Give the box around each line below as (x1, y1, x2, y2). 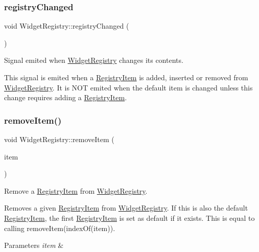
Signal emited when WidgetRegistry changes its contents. (4, 55, 183, 65)
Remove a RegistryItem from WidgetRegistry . (4, 185, 148, 196)
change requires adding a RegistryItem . (4, 92, 127, 103)
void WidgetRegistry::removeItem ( (4, 134, 114, 144)
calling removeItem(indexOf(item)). (4, 222, 115, 233)
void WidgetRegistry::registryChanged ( (4, 20, 129, 31)
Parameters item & (4, 240, 64, 250)
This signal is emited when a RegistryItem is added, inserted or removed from (4, 72, 248, 82)
